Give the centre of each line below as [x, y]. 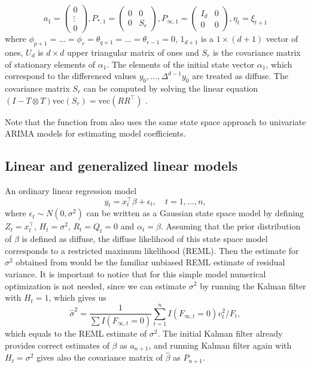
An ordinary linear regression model [71, 190]
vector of [282, 39]
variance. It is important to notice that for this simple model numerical [135, 273]
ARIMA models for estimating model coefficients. [95, 133]
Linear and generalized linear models [121, 166]
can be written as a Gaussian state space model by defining [195, 213]
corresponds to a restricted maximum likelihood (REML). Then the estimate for [152, 250]
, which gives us [77, 297]
